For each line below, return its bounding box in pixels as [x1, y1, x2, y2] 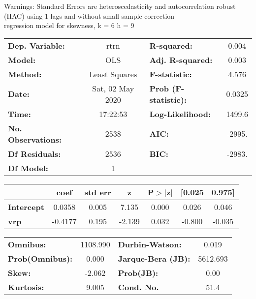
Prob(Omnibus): [8, 252, 73, 264]
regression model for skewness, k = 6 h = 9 [4, 20, 134, 30]
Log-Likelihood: [149, 108, 211, 120]
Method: [8, 68, 42, 80]
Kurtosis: [8, 281, 44, 293]
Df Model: [8, 162, 48, 174]
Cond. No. [118, 281, 159, 293]
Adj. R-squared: [149, 54, 213, 65]
